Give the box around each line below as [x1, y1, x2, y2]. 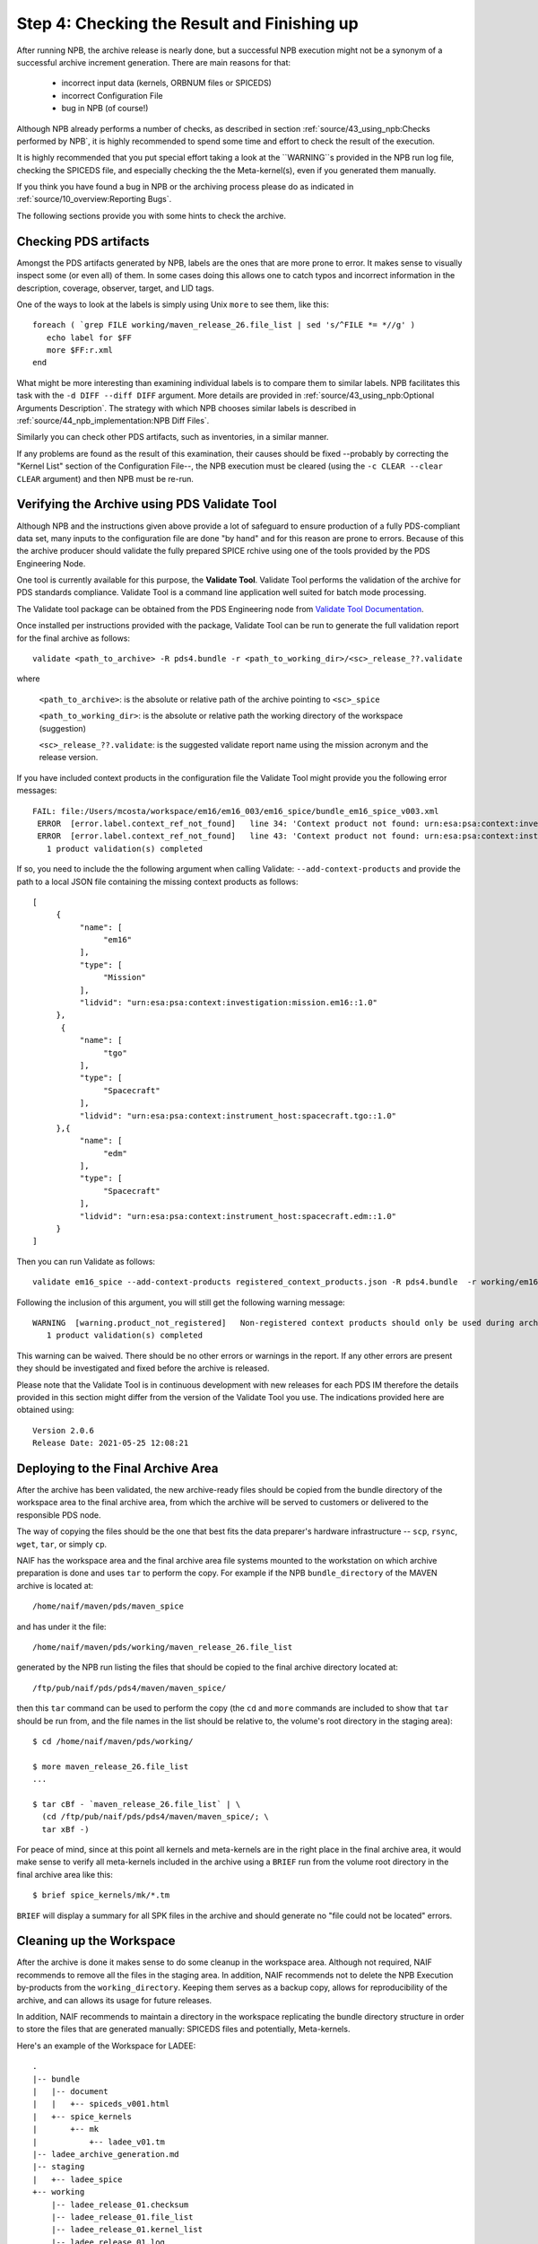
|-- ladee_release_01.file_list [50, 2212, 194, 2222]
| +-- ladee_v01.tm [32, 2136, 166, 2147]
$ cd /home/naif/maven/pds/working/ [32, 1736, 194, 1746]
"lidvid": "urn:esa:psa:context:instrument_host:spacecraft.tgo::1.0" [79, 1110, 397, 1121]
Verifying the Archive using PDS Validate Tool [16, 496, 277, 512]
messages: [16, 785, 57, 796]
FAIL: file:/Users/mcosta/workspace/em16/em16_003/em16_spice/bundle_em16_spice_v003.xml [32, 806, 439, 816]
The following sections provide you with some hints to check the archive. [16, 210, 287, 221]
